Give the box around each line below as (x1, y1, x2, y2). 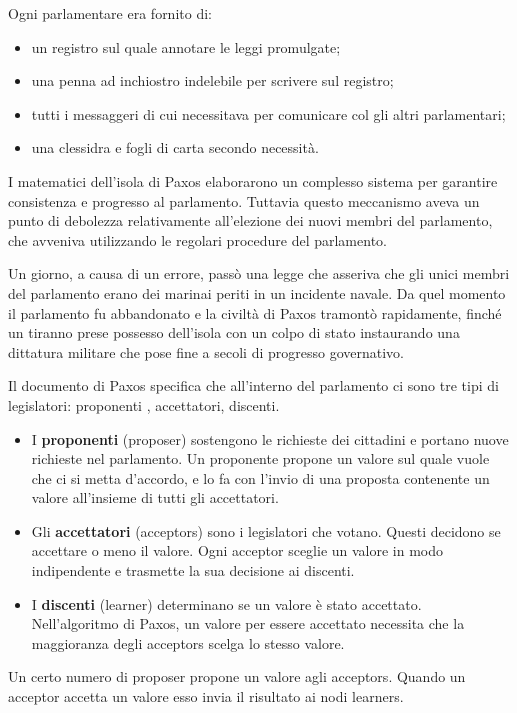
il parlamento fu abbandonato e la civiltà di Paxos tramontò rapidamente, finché (8, 302, 502, 323)
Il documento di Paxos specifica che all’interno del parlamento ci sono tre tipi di (8, 375, 499, 396)
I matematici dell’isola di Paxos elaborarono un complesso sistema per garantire (8, 170, 498, 191)
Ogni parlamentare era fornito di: (8, 3, 212, 23)
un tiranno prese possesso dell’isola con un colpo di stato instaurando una (8, 322, 460, 343)
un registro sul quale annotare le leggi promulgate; (31, 36, 341, 57)
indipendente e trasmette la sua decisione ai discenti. (31, 560, 355, 581)
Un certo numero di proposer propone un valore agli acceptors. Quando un (8, 666, 466, 687)
